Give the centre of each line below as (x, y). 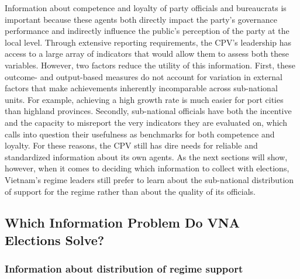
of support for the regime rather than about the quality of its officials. (130, 191)
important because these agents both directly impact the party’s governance (141, 19)
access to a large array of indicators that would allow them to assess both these (147, 54)
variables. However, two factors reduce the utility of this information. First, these (150, 65)
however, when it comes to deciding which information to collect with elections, (147, 168)
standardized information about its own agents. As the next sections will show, (146, 156)
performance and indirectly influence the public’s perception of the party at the (147, 31)
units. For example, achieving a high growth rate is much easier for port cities (144, 99)
